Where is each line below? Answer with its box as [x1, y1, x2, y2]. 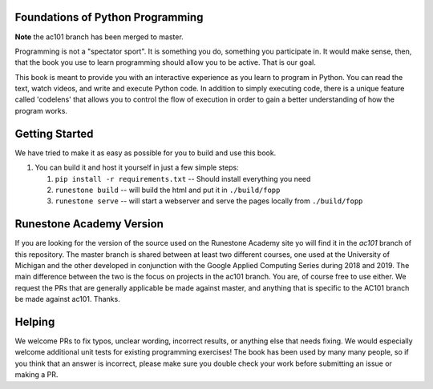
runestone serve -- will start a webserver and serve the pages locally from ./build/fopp [55, 196, 363, 206]
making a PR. [14, 370, 59, 379]
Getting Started [14, 126, 94, 140]
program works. [14, 106, 68, 115]
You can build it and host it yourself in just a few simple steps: [34, 162, 240, 172]
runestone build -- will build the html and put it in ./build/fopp [55, 185, 281, 194]
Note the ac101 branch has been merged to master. [14, 32, 184, 42]
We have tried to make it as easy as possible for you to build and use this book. [14, 148, 277, 158]
